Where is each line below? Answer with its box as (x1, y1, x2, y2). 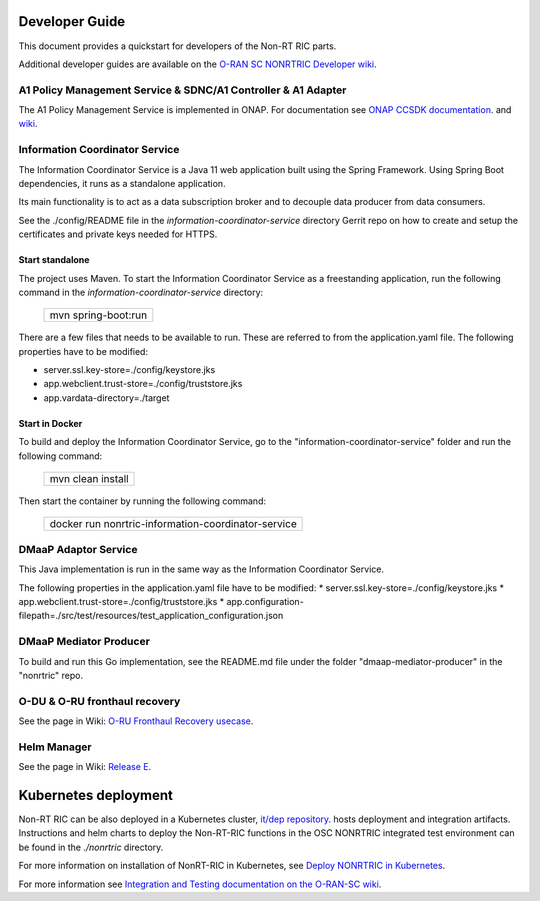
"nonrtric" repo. (18, 669, 84, 681)
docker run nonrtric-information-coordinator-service (49, 517, 297, 531)
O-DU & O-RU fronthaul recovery (18, 694, 181, 708)
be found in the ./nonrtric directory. (18, 841, 164, 853)
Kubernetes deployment (18, 786, 174, 804)
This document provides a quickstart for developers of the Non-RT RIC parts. (18, 40, 337, 52)
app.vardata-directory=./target (43, 391, 170, 404)
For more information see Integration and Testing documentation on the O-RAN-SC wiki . (18, 878, 382, 890)
